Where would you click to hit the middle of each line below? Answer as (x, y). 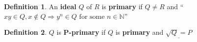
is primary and (139, 32)
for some (92, 17)
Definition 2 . (25, 32)
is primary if (122, 6)
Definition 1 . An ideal (40, 6)
